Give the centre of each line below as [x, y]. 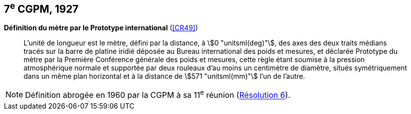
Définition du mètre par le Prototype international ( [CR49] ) [101, 28]
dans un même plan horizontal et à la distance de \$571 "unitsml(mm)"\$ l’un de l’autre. [164, 76]
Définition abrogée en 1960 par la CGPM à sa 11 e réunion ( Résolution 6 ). [158, 94]
